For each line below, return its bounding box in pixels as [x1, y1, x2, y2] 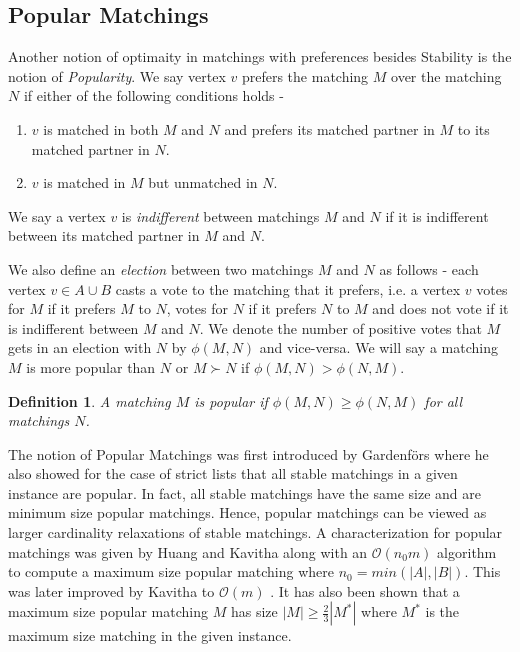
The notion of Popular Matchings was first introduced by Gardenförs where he [8, 443, 489, 464]
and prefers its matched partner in [224, 118, 435, 139]
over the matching [391, 65, 502, 86]
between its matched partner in [8, 225, 200, 246]
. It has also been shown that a [270, 580, 460, 601]
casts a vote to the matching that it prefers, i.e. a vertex [115, 278, 461, 299]
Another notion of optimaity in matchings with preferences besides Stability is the [8, 46, 512, 67]
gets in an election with [8, 337, 152, 358]
